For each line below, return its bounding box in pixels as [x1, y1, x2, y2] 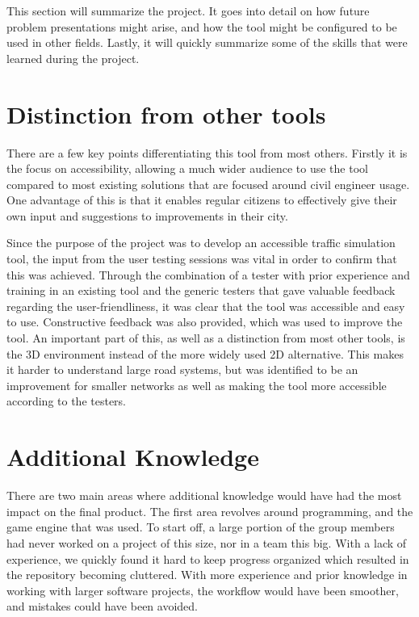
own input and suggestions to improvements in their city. [6, 207, 288, 224]
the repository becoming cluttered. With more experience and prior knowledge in [6, 566, 408, 583]
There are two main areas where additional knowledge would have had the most [6, 487, 402, 504]
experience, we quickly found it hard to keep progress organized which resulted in [6, 550, 409, 567]
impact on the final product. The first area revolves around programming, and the [6, 502, 413, 519]
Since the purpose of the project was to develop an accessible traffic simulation [6, 234, 396, 251]
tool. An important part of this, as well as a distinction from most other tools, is [6, 329, 405, 346]
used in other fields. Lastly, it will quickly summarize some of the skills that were [6, 34, 408, 51]
